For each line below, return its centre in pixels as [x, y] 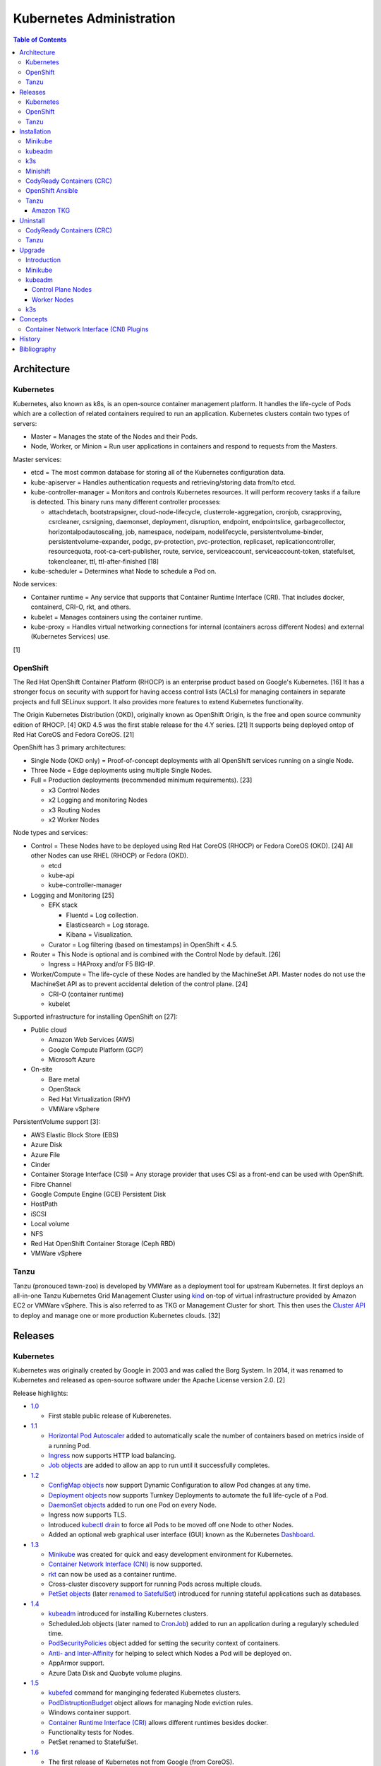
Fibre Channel [51, 1184]
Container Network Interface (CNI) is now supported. [125, 1564]
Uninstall [32, 220]
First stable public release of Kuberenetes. [110, 1416]
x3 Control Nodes [74, 790]
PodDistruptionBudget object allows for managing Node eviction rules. [151, 1702]
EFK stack [63, 905]
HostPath [44, 1204]
